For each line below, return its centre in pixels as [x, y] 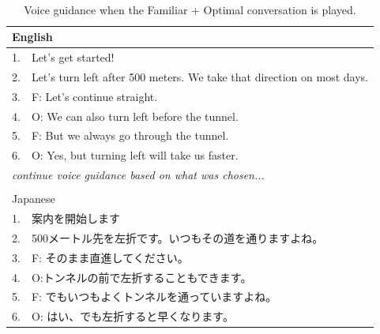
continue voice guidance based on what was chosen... [138, 175]
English [32, 37]
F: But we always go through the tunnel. [130, 135]
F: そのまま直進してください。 [110, 257]
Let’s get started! [73, 57]
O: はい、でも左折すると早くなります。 [132, 316]
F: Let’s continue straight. [94, 96]
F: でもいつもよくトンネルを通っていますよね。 [154, 296]
